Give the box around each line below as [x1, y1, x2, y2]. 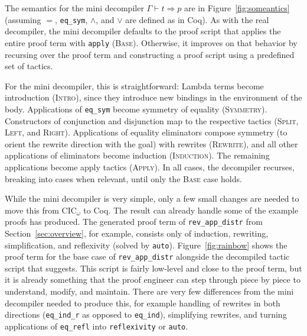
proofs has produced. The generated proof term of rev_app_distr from [5, 215, 263, 228]
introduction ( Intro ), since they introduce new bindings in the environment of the [5, 91, 302, 104]
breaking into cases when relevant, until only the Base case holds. [5, 172, 242, 185]
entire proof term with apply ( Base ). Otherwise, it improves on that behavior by [5, 36, 298, 49]
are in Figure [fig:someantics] [184, 2, 290, 14]
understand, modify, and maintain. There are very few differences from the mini [5, 285, 294, 298]
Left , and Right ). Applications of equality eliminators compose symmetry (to [5, 126, 288, 138]
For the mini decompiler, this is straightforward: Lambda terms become [5, 79, 264, 92]
